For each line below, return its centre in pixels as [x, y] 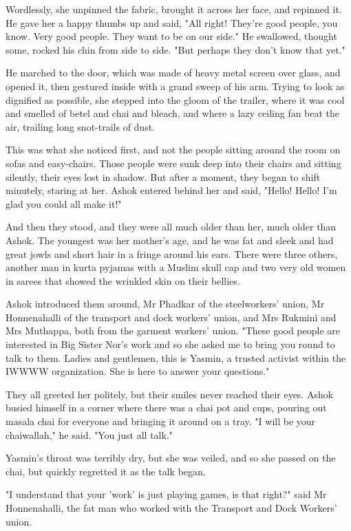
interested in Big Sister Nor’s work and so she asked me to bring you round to [170, 344]
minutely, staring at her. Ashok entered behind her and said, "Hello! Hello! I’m [171, 190]
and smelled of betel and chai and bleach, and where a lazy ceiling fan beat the [173, 113]
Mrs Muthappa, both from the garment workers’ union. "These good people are [173, 330]
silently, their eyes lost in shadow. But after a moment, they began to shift [163, 176]
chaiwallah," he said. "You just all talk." [89, 434]
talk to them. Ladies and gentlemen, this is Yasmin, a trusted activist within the [176, 357]
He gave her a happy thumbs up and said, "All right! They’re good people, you [172, 22]
